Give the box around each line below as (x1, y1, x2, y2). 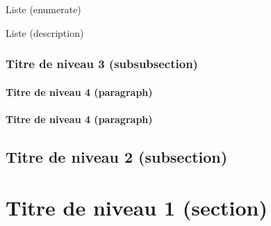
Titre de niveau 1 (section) (6, 193, 268, 222)
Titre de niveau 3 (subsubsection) (6, 55, 198, 72)
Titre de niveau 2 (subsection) (6, 145, 228, 167)
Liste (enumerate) (6, 2, 81, 16)
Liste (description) (6, 25, 84, 40)
